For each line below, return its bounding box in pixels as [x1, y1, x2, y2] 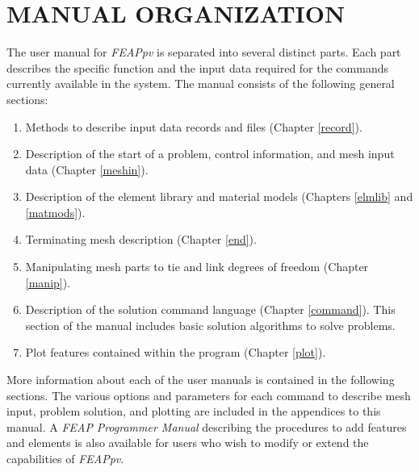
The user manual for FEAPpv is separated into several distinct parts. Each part [6, 44, 401, 61]
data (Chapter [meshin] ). [25, 161, 149, 178]
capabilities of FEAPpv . [6, 450, 124, 466]
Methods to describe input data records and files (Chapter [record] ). [25, 118, 362, 135]
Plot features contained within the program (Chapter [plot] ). [25, 344, 326, 361]
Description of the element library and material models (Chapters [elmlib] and [25, 188, 413, 205]
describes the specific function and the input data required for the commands [6, 59, 388, 76]
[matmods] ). [25, 203, 86, 220]
